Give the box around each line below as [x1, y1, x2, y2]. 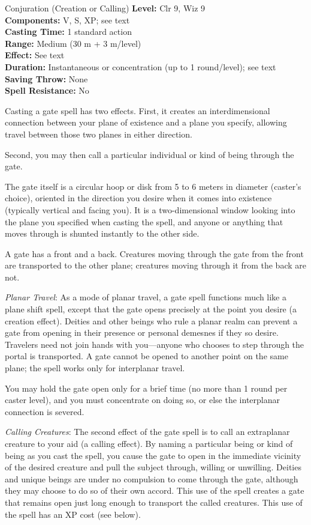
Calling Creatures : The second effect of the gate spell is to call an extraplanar [5, 425, 290, 438]
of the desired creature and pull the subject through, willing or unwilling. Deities [5, 461, 301, 473]
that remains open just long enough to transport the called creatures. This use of [5, 496, 303, 508]
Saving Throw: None [5, 72, 88, 85]
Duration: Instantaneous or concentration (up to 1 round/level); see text [5, 60, 276, 73]
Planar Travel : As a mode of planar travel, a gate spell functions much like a [5, 291, 286, 303]
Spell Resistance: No [5, 84, 89, 97]
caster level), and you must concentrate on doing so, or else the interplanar [5, 393, 280, 406]
